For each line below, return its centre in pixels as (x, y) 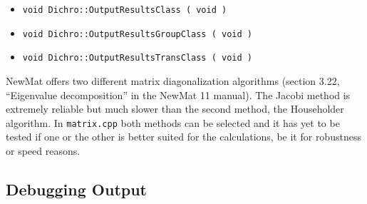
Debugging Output (76, 189)
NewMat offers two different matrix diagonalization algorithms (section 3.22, (173, 80)
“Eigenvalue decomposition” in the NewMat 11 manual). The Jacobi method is (178, 95)
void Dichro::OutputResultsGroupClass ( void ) (137, 34)
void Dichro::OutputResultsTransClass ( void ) (137, 58)
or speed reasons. (43, 151)
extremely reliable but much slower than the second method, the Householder (175, 109)
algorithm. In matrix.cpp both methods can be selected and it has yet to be (173, 122)
